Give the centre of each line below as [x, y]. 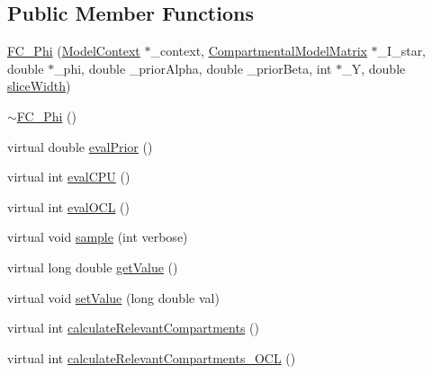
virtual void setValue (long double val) [113, 297]
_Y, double [374, 68]
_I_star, [402, 51]
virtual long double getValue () [93, 267]
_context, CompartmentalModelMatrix [259, 51]
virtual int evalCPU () [69, 177]
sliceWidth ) [39, 86]
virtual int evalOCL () [68, 206]
